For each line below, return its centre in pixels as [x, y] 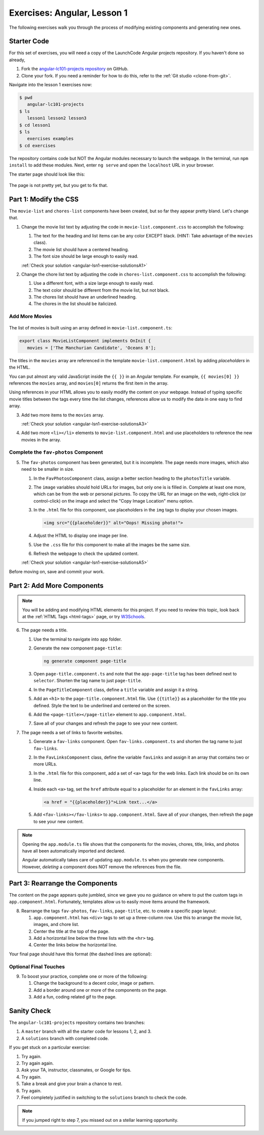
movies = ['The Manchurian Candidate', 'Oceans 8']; [92, 348]
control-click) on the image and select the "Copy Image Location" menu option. [113, 501]
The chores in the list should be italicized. [75, 304]
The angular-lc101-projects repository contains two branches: [77, 1022]
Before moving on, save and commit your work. [57, 571]
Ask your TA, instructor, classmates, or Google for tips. [76, 1070]
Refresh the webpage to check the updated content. [86, 554]
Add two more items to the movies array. [63, 415]
